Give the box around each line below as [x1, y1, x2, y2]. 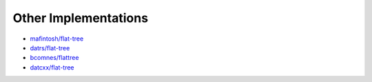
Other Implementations [12, 10, 148, 25]
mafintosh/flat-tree [30, 34, 84, 43]
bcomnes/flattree [30, 54, 79, 62]
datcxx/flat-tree [30, 63, 75, 72]
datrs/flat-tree [30, 43, 70, 52]
